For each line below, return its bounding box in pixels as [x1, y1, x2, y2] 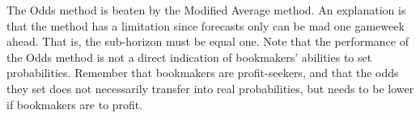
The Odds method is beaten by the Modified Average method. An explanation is [6, 2, 406, 18]
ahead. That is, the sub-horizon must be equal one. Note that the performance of [6, 33, 409, 50]
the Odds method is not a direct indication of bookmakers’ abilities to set [6, 48, 372, 65]
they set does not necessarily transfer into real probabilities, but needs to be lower [6, 79, 414, 96]
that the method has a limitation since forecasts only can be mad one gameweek [6, 17, 405, 34]
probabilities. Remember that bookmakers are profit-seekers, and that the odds [6, 64, 399, 81]
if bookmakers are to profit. [6, 96, 143, 112]
